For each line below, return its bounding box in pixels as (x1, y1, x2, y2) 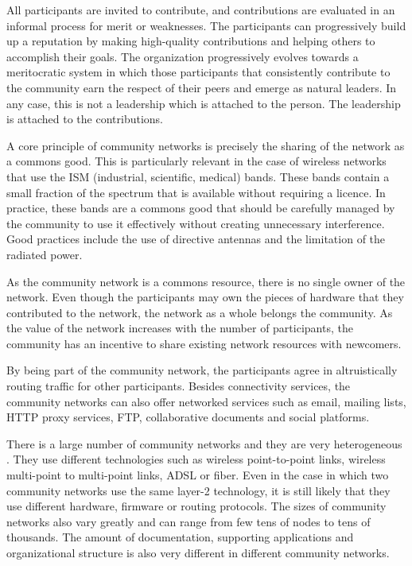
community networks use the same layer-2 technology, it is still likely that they (6, 482, 391, 498)
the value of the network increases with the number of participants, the (6, 320, 353, 336)
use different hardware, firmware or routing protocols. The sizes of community (6, 498, 387, 514)
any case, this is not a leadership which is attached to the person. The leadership (6, 95, 401, 111)
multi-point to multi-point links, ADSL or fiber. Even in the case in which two (6, 467, 389, 483)
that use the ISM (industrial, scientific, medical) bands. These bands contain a (6, 168, 390, 184)
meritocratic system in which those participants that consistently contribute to (6, 64, 391, 80)
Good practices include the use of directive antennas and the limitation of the (6, 231, 386, 247)
